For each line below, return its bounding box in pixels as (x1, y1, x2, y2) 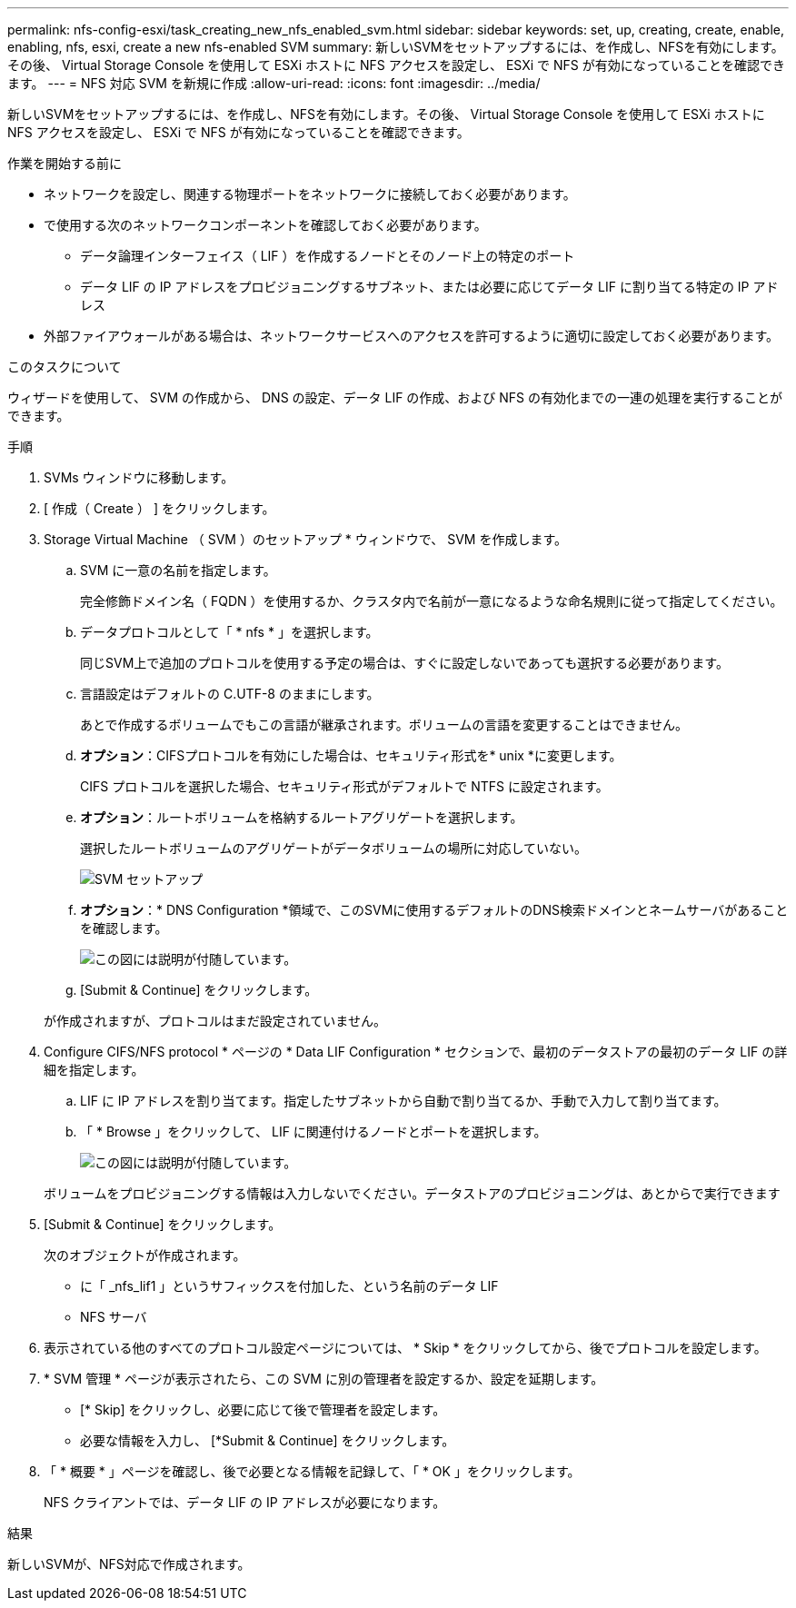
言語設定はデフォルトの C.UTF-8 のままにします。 (80, 686, 380, 701)
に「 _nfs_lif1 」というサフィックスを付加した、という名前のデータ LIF (80, 1278, 499, 1294)
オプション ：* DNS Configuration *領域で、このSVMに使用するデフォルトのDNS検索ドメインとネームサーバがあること (80, 902, 789, 918)
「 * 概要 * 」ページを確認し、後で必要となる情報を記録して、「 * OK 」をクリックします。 (44, 1464, 581, 1479)
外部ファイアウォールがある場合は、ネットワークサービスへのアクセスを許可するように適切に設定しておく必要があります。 (44, 328, 780, 343)
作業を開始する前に (7, 155, 122, 171)
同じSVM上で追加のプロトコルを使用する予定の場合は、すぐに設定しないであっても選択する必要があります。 (80, 655, 729, 670)
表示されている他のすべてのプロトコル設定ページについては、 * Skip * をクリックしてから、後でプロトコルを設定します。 (44, 1340, 767, 1355)
